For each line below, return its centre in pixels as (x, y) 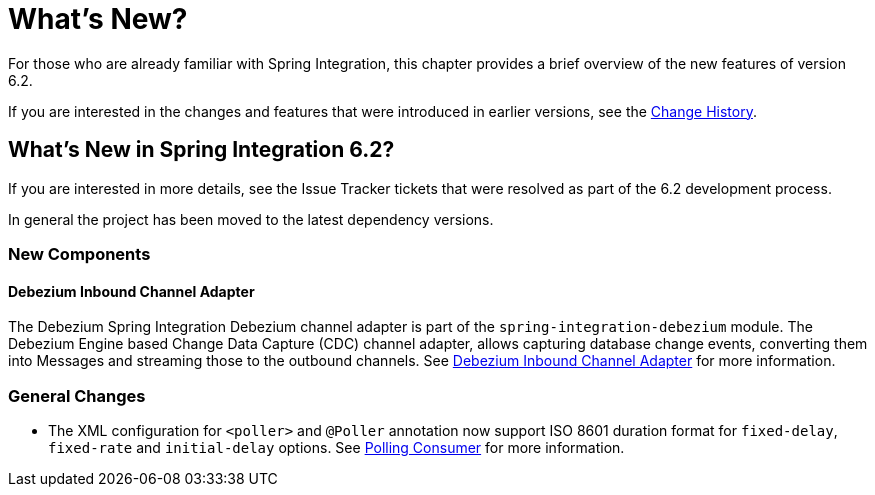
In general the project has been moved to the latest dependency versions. (251, 219)
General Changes (77, 395)
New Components (79, 253)
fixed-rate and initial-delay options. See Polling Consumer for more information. (336, 447)
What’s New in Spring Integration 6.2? (201, 150)
